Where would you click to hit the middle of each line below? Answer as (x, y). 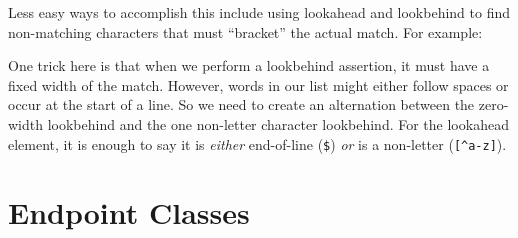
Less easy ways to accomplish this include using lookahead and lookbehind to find (259, 12)
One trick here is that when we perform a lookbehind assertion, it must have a (249, 65)
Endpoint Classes (129, 212)
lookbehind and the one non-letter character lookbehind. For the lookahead (278, 123)
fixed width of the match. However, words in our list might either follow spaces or (258, 84)
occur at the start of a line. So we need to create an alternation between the (241, 104)
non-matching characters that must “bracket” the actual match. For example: (245, 31)
